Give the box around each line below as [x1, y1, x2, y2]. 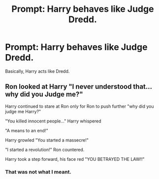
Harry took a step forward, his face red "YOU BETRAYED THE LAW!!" [5, 156, 145, 162]
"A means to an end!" [5, 127, 48, 133]
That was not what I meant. [5, 168, 71, 175]
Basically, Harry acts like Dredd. [5, 68, 70, 74]
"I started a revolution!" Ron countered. [5, 147, 85, 152]
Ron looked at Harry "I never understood [5, 83, 132, 91]
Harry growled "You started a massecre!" [5, 137, 89, 143]
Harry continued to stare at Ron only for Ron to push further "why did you [5, 103, 154, 109]
